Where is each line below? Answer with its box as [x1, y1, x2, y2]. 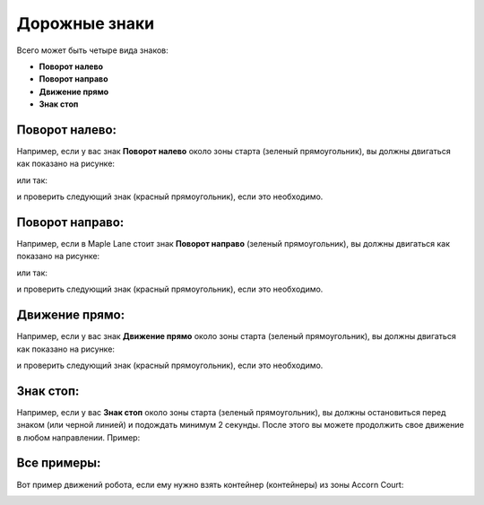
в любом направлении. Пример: [16, 431, 141, 443]
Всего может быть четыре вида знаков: [16, 45, 169, 56]
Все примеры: [16, 456, 101, 471]
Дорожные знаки [16, 13, 155, 33]
